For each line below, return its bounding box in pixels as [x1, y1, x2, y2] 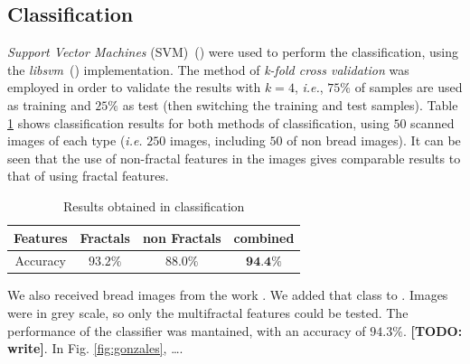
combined [233, 228, 295, 247]
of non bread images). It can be [287, 131, 461, 150]
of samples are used [354, 78, 463, 97]
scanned [410, 113, 455, 132]
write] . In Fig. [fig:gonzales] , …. [7, 339, 183, 358]
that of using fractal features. [7, 166, 169, 185]
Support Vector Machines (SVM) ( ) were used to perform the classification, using [7, 42, 458, 61]
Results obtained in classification [62, 196, 245, 215]
